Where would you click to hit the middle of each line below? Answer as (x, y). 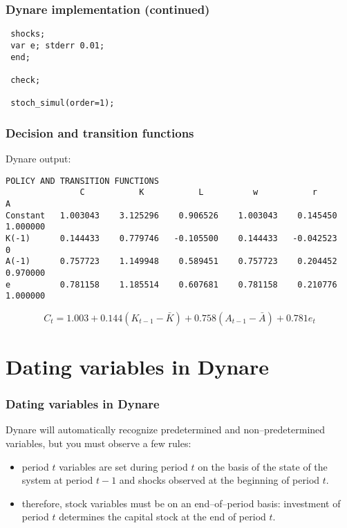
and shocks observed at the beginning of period (219, 480)
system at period (57, 480)
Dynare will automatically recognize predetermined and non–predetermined (166, 430)
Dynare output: (38, 159)
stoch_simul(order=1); (63, 103)
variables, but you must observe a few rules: (99, 443)
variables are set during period (123, 466)
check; (26, 80)
